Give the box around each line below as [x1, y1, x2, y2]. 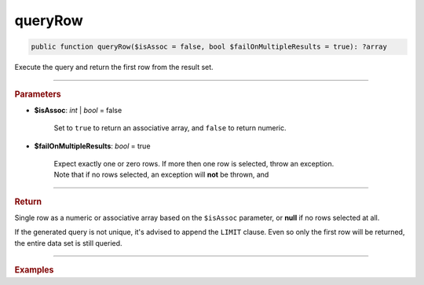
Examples [14, 265, 54, 276]
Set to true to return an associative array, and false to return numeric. [53, 123, 287, 133]
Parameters [14, 89, 62, 100]
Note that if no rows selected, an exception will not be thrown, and [53, 170, 269, 180]
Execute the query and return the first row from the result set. [14, 63, 214, 72]
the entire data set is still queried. [14, 238, 122, 247]
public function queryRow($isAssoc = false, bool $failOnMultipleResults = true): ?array [31, 42, 388, 51]
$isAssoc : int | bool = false [34, 105, 122, 115]
